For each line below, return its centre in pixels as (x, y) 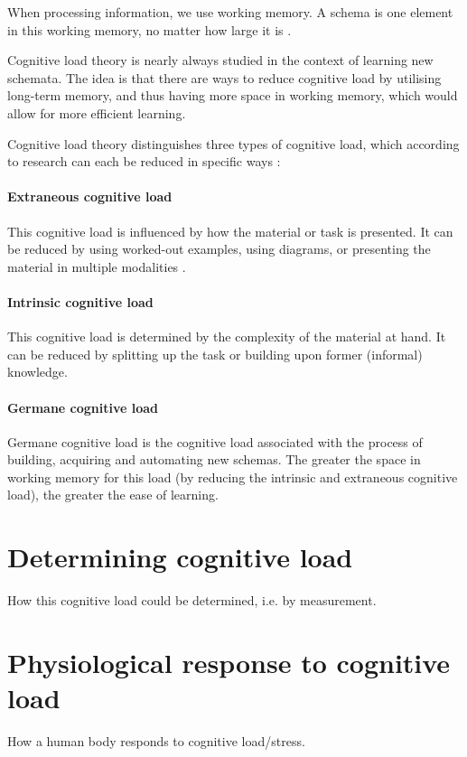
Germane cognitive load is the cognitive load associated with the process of (215, 441)
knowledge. (37, 372)
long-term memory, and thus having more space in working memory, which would (233, 95)
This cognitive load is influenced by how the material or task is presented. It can (230, 231)
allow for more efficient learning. (97, 112)
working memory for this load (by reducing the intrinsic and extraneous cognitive (233, 477)
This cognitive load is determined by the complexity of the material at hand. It (227, 336)
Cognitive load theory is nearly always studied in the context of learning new (220, 60)
